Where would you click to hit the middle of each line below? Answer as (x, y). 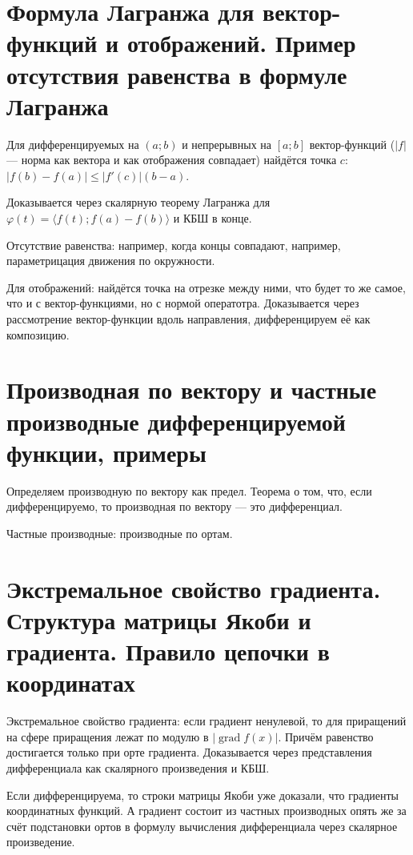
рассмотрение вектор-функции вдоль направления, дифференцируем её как (188, 319)
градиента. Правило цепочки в (168, 651)
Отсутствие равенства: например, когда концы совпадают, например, (174, 245)
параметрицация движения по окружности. (111, 261)
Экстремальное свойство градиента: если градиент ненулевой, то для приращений (206, 721)
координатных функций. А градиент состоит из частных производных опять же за (206, 811)
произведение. (41, 842)
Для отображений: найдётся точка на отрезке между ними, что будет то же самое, (206, 287)
